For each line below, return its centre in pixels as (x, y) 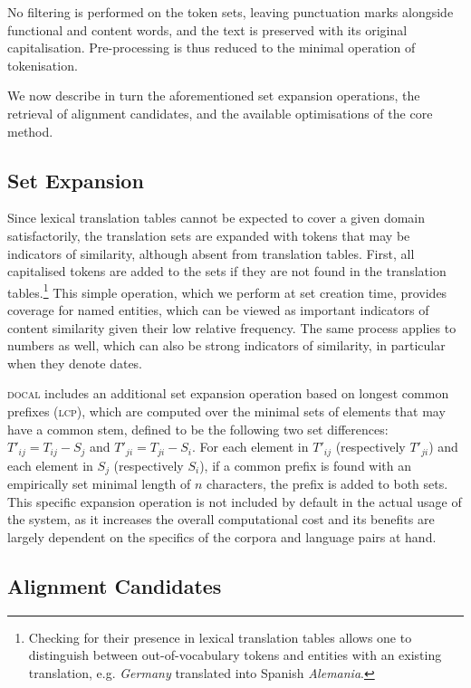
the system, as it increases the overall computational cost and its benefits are (221, 519)
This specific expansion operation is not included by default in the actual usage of (235, 501)
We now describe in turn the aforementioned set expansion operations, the (214, 96)
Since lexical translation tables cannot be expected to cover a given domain (216, 218)
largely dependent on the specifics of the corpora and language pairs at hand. (222, 536)
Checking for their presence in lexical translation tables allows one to (220, 637)
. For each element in (250, 447)
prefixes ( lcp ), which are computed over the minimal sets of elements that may (226, 411)
